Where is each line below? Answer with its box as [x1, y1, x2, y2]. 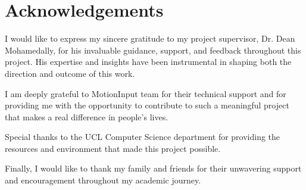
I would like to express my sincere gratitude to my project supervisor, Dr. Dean [5, 32, 295, 45]
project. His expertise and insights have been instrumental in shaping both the [5, 55, 292, 68]
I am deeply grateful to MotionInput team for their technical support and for [5, 87, 286, 99]
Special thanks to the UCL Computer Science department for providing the [5, 130, 280, 143]
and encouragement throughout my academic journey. [5, 174, 201, 186]
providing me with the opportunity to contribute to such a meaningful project [5, 99, 289, 111]
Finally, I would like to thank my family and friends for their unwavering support [5, 162, 302, 175]
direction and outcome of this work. [5, 67, 135, 79]
